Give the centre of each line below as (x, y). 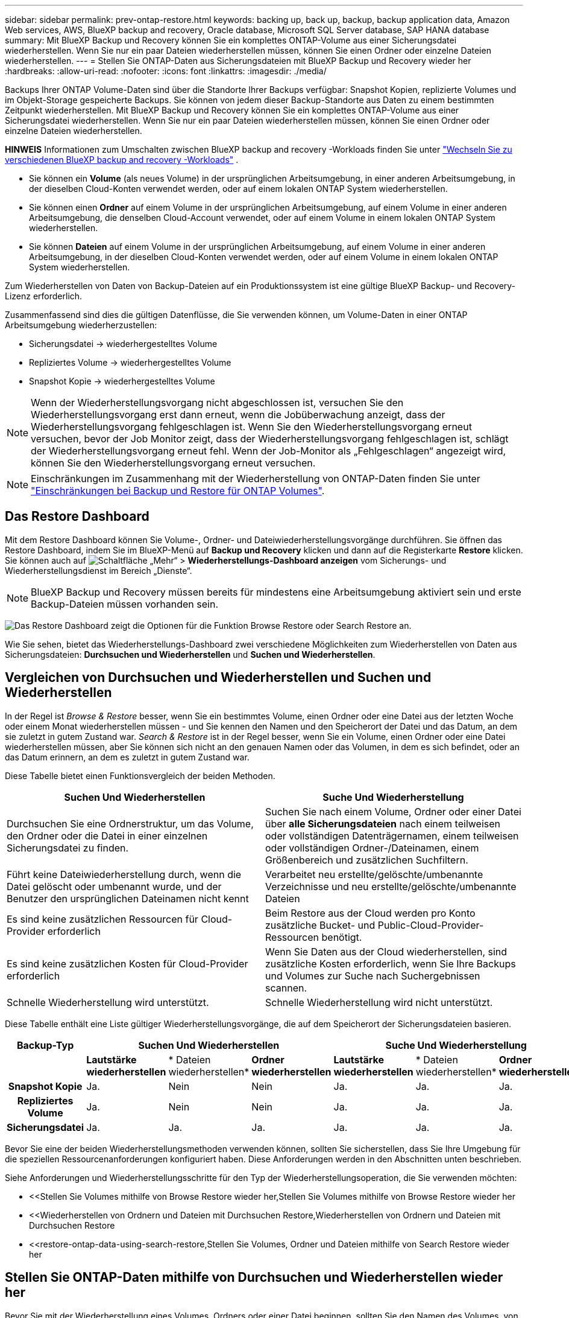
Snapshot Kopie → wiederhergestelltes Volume (122, 381)
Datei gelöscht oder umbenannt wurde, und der (114, 886)
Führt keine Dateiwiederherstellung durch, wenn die (124, 874)
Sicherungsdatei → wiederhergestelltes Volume (123, 344)
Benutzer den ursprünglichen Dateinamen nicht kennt (128, 898)
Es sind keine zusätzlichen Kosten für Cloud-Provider (127, 963)
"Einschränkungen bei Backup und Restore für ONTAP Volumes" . (178, 491)
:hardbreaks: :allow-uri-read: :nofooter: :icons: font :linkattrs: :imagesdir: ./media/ (166, 71)
